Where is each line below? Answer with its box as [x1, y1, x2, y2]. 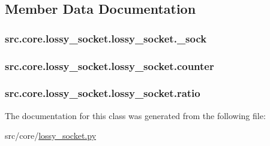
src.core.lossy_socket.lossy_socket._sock [5, 31, 207, 45]
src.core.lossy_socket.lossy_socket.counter [5, 58, 214, 73]
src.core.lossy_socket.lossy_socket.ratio [5, 86, 200, 101]
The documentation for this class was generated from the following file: [5, 109, 266, 121]
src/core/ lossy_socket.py [5, 129, 97, 142]
